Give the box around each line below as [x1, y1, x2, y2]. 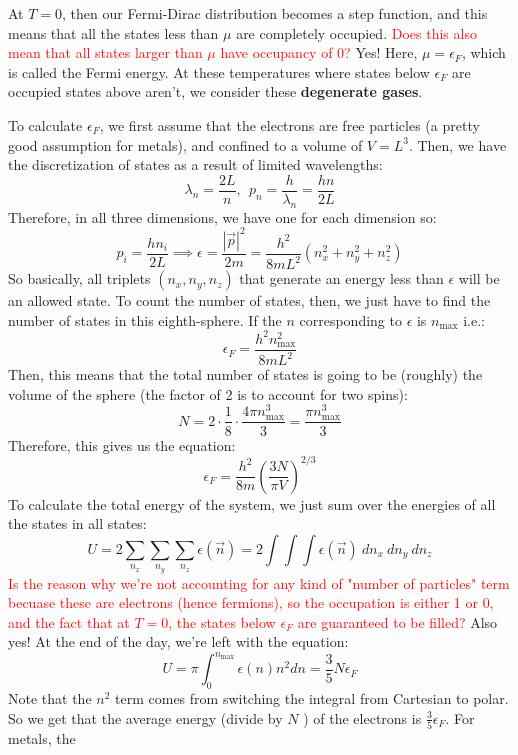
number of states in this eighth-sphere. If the [8, 309, 282, 330]
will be [458, 268, 500, 289]
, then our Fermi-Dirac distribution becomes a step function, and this [62, 3, 488, 23]
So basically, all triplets [8, 268, 151, 289]
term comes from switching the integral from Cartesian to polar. [115, 688, 509, 709]
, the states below [168, 611, 276, 632]
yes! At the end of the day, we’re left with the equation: [8, 631, 349, 652]
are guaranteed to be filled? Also [297, 611, 498, 632]
